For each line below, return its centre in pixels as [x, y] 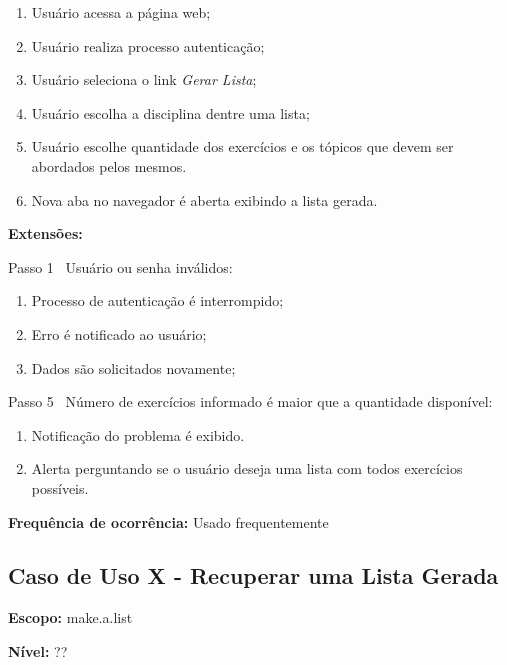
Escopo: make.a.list [70, 617]
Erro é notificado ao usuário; [119, 333]
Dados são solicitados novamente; [133, 367]
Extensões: [45, 233]
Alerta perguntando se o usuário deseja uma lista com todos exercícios [247, 468]
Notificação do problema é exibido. [138, 434]
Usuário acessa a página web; [121, 12]
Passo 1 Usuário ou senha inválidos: [120, 266]
